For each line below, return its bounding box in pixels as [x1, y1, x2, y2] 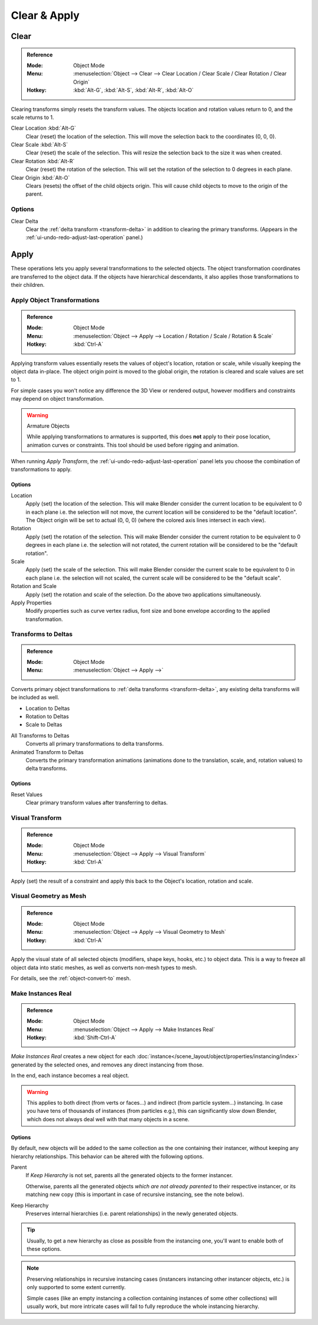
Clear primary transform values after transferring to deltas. [25, 799, 168, 807]
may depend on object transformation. [11, 395, 104, 402]
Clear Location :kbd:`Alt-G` [11, 124, 77, 132]
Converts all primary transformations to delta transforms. [25, 740, 164, 748]
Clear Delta [11, 217, 38, 224]
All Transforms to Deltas [11, 732, 70, 739]
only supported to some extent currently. [26, 1284, 126, 1291]
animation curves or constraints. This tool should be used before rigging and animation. [26, 441, 239, 448]
